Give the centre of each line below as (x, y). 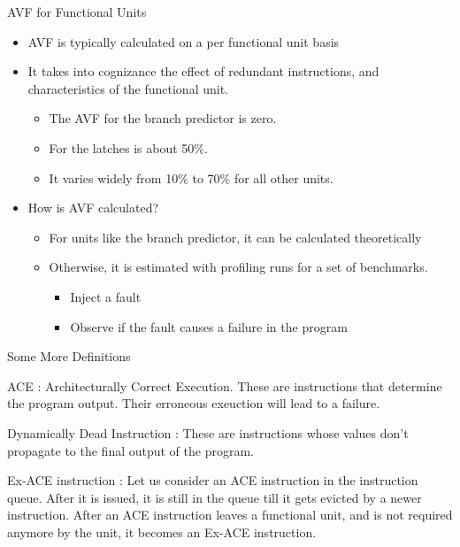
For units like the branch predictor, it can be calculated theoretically (235, 237)
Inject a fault (106, 296)
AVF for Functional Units (77, 12)
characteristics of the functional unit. (128, 88)
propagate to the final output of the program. (130, 450)
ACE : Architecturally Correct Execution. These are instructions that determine (225, 385)
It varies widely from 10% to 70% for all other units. (191, 177)
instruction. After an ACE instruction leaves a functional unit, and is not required (230, 515)
